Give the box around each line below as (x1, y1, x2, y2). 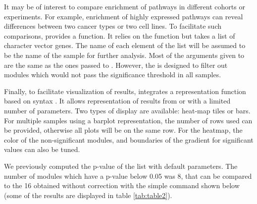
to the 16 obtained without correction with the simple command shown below (4, 180, 240, 191)
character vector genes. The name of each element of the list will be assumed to (4, 40, 246, 51)
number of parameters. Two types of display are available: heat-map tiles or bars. (4, 105, 251, 115)
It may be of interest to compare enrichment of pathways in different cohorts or (4, 1, 245, 11)
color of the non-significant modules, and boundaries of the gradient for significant (4, 134, 254, 145)
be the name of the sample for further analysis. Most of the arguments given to (4, 50, 245, 60)
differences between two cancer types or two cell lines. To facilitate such (4, 21, 221, 31)
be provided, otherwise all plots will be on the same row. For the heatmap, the (4, 125, 243, 135)
